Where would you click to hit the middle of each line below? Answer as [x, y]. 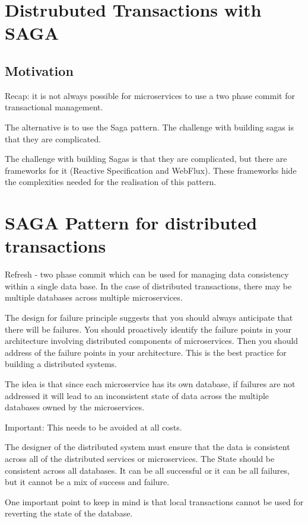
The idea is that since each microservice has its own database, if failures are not [150, 383]
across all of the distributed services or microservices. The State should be [140, 458]
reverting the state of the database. [69, 513]
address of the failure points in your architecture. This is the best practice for [146, 352]
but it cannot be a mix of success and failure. [87, 482]
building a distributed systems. [61, 364]
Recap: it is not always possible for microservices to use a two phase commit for [150, 95]
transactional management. [54, 107]
